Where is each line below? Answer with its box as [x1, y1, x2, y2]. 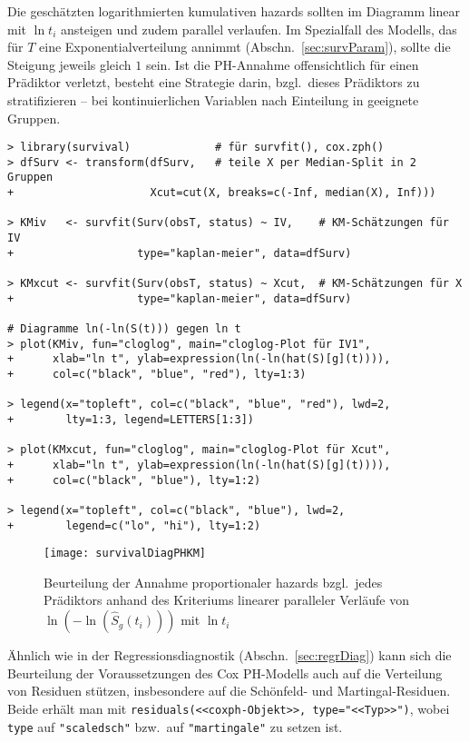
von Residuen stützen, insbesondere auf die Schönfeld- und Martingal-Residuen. [7, 681, 451, 700]
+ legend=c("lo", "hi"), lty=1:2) [7, 519, 261, 532]
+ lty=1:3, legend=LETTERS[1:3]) [7, 412, 255, 426]
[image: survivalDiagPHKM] [44, 547, 206, 560]
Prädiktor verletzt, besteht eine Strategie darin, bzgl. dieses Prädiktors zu [7, 73, 420, 92]
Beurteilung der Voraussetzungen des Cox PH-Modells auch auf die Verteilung [7, 663, 443, 682]
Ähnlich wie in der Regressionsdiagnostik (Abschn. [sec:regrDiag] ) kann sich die [7, 646, 452, 665]
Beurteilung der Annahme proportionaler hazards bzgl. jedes [44, 572, 383, 591]
